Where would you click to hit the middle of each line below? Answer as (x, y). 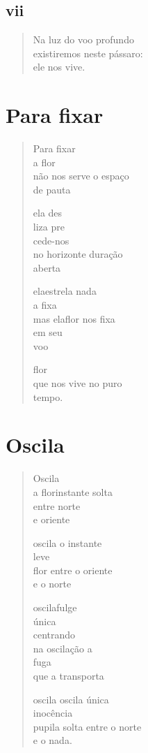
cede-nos (51, 240)
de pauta (52, 189)
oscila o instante (67, 542)
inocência (53, 713)
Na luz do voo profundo (83, 39)
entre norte (57, 505)
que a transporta (68, 676)
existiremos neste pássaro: (88, 53)
